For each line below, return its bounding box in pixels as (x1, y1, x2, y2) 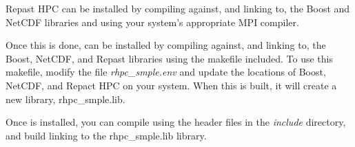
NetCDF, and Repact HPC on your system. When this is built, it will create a (6, 78, 337, 92)
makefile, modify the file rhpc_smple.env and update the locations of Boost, (6, 65, 326, 79)
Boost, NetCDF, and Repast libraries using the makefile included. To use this (6, 51, 333, 65)
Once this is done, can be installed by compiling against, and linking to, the (6, 38, 326, 52)
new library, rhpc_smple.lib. (6, 91, 125, 106)
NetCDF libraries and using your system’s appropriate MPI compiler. (6, 14, 299, 29)
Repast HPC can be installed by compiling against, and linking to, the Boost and (6, 1, 350, 15)
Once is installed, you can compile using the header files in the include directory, (6, 115, 346, 129)
